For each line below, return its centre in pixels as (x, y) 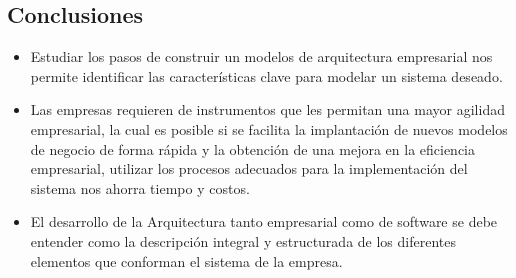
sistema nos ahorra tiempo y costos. (140, 187)
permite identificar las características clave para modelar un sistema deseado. (266, 75)
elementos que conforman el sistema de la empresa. (186, 260)
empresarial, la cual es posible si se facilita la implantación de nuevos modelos (269, 128)
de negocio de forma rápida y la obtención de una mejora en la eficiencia (253, 148)
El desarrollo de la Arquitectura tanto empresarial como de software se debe (264, 221)
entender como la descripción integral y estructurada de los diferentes (243, 240)
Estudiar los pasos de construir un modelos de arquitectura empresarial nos (261, 56)
